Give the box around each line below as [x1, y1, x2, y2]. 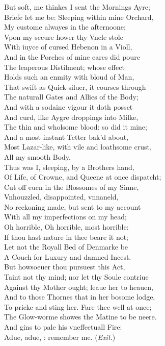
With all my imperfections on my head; [4, 211, 127, 222]
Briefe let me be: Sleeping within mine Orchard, [4, 11, 154, 22]
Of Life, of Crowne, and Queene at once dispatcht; [4, 171, 161, 182]
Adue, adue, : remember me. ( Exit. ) [4, 331, 116, 342]
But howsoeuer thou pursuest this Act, [4, 261, 125, 272]
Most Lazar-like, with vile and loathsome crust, [4, 141, 152, 152]
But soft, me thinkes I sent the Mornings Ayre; [4, 2, 150, 12]
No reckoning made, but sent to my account [4, 201, 141, 212]
